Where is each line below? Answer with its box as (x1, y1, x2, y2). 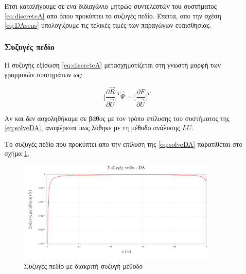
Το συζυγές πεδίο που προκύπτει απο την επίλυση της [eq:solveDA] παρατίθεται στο (4, 138, 243, 149)
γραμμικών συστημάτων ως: (4, 69, 83, 79)
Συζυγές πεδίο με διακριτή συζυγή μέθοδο (24, 260, 143, 271)
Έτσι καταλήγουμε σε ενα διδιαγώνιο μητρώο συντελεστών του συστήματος (4, 1, 217, 11)
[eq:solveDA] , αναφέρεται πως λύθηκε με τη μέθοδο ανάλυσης (4, 122, 180, 133)
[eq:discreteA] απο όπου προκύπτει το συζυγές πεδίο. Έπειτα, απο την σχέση (4, 10, 221, 20)
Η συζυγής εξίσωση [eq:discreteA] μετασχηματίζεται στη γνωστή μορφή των (4, 60, 221, 69)
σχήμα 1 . (4, 148, 30, 158)
